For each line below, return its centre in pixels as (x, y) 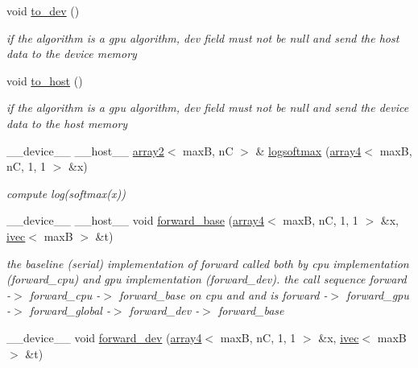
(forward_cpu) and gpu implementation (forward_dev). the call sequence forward (207, 279)
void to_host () (45, 80)
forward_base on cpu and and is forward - (223, 294)
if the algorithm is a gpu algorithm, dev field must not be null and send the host (203, 37)
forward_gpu (378, 294)
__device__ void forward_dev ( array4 (104, 337)
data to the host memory (67, 123)
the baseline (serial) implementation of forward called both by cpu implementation (208, 263)
